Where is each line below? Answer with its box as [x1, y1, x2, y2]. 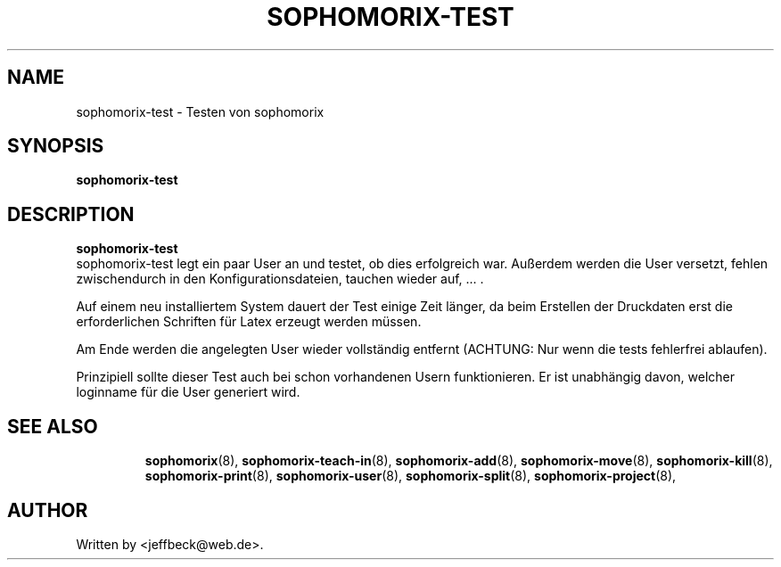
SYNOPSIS [7, 135, 104, 158]
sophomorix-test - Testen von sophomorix [76, 103, 325, 119]
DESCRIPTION [7, 202, 135, 226]
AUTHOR [7, 498, 88, 522]
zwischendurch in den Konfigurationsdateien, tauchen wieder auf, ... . [76, 271, 484, 287]
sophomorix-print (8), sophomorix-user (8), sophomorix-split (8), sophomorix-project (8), [144, 468, 677, 484]
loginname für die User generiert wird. [76, 384, 300, 400]
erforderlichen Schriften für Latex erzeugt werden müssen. [76, 314, 422, 330]
